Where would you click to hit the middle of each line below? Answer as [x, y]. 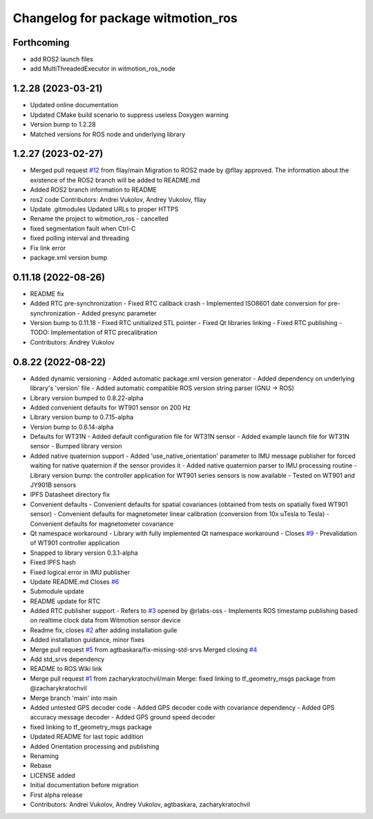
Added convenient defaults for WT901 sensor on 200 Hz [111, 407]
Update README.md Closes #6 [75, 582]
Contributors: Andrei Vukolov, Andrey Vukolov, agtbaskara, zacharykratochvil [140, 804]
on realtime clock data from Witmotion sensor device [105, 620]
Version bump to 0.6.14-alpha [72, 427]
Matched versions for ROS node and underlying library [108, 134]
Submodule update [57, 591]
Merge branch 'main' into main [74, 698]
